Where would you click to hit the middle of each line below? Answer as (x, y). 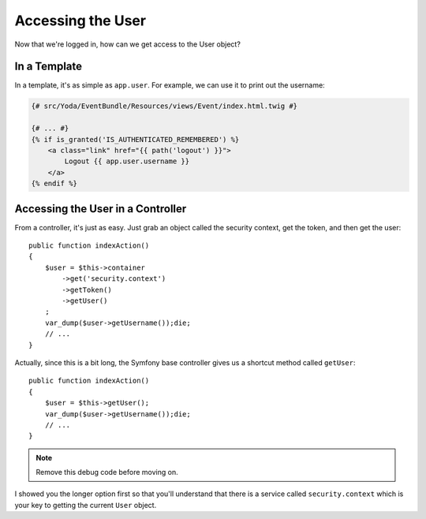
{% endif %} (54, 184)
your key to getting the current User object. (86, 505)
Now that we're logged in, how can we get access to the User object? (127, 44)
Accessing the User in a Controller (101, 209)
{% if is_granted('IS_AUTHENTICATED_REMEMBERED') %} (135, 139)
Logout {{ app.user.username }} (127, 161)
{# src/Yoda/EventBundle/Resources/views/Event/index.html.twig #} (164, 106)
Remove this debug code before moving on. (107, 472)
